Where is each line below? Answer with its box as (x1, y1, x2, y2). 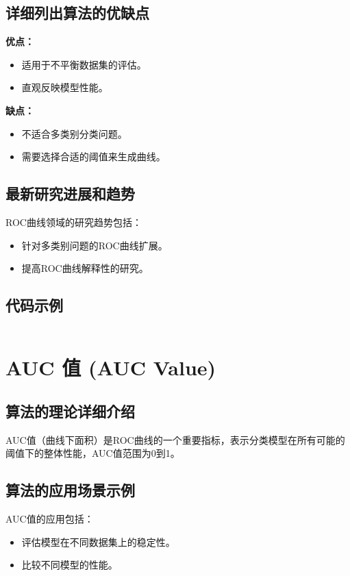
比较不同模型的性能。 (21, 558, 118, 572)
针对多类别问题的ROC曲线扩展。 (21, 238, 168, 252)
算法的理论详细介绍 (5, 400, 135, 421)
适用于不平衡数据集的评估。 (21, 57, 147, 71)
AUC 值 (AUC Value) (5, 353, 216, 381)
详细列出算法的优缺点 (5, 2, 149, 23)
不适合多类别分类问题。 (21, 126, 127, 140)
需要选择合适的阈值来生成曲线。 (21, 149, 166, 164)
